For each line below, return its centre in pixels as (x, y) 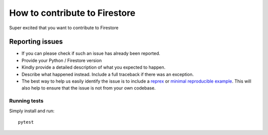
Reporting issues (36, 42)
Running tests (26, 101)
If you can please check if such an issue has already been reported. (91, 53)
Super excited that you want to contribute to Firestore (64, 28)
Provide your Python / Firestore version (62, 60)
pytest (26, 122)
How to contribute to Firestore (72, 13)
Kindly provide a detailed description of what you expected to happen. (94, 67)
